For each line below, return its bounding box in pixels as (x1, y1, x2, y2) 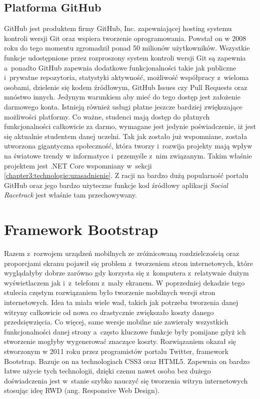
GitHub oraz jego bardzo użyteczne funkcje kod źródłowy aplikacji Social (4, 179, 228, 190)
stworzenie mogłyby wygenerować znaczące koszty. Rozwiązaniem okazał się (4, 336, 236, 346)
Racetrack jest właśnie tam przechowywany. (4, 189, 137, 200)
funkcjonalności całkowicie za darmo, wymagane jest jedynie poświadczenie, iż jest (4, 121, 256, 131)
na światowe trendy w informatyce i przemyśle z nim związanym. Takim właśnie (4, 150, 252, 160)
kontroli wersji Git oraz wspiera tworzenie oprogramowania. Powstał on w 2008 (4, 32, 246, 43)
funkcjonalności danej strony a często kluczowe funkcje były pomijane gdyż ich (4, 326, 246, 336)
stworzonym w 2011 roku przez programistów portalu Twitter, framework (4, 345, 228, 356)
